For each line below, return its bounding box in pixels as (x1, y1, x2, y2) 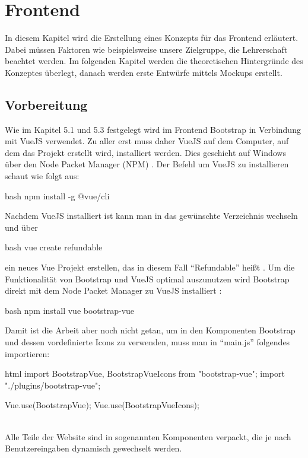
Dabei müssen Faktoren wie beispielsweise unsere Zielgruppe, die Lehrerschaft (5, 43, 288, 55)
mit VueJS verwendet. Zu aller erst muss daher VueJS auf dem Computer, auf (5, 135, 289, 147)
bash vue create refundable (5, 241, 103, 253)
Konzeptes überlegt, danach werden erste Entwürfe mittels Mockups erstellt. (5, 66, 282, 78)
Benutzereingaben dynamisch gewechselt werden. (5, 442, 182, 454)
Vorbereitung (5, 95, 88, 113)
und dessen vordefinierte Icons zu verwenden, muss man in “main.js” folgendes (5, 336, 290, 348)
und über (5, 221, 38, 233)
